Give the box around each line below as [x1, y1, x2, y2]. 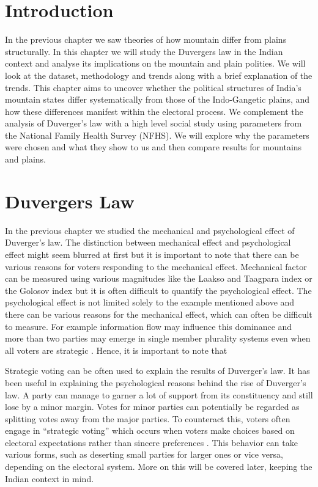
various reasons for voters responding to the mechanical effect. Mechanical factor [5, 260, 307, 273]
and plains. [5, 153, 46, 166]
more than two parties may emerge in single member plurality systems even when [5, 332, 311, 345]
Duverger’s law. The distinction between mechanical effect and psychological [5, 236, 291, 249]
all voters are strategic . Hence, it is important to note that [5, 343, 227, 356]
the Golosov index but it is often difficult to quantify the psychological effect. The [5, 284, 312, 296]
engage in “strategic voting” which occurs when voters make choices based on [5, 424, 295, 437]
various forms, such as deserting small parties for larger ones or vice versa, [5, 448, 283, 461]
